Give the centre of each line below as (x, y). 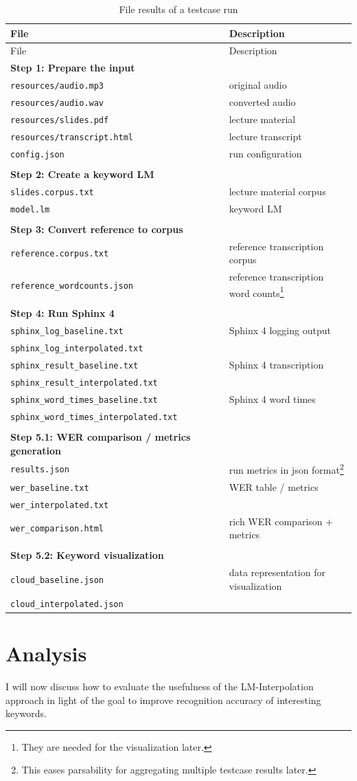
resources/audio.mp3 (57, 86)
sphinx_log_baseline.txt (67, 332)
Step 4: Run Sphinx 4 (62, 313)
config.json (37, 154)
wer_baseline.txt (50, 488)
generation (36, 450)
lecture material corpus (277, 191)
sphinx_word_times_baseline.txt (84, 400)
